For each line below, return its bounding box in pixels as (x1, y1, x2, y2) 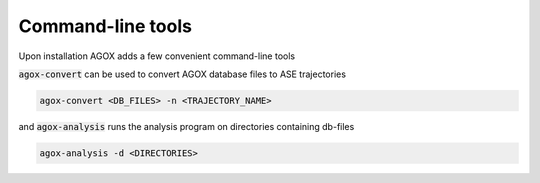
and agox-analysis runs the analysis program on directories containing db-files (18, 120, 355, 132)
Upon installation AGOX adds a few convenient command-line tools (18, 50, 295, 62)
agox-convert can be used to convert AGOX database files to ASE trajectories (18, 68, 347, 80)
